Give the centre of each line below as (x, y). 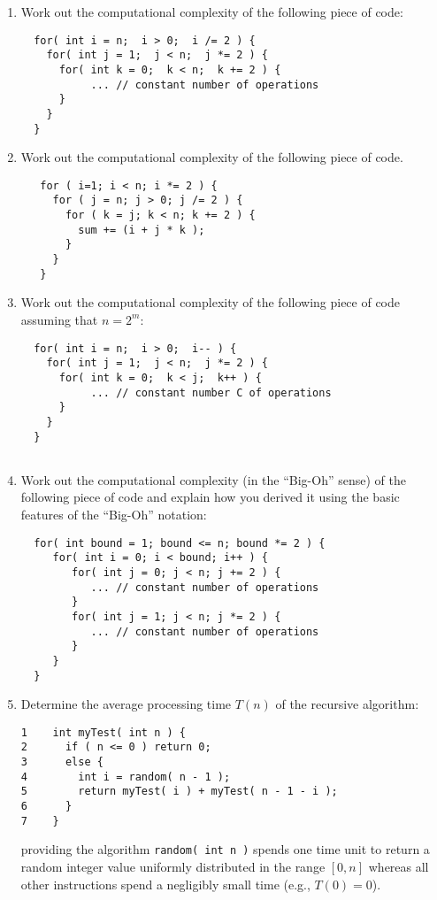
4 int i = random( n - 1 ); (126, 777)
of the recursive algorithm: (347, 704)
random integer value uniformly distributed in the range (173, 866)
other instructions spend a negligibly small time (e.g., (165, 884)
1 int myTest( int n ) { (103, 732)
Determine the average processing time (126, 704)
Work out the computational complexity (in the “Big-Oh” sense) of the (213, 479)
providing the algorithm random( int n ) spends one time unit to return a (225, 849)
